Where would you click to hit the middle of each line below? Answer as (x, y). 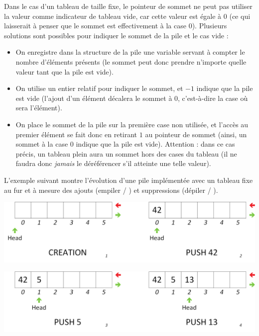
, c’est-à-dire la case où (213, 98)
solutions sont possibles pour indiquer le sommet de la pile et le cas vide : (116, 35)
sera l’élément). (39, 108)
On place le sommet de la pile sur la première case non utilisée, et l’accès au (132, 124)
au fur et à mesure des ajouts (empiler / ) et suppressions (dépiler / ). (111, 190)
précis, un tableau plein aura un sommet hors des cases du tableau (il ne (126, 153)
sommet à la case (42, 144)
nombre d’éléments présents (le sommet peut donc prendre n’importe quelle (131, 61)
